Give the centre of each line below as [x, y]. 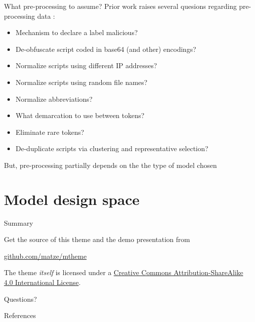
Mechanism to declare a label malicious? [77, 32]
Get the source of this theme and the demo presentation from [97, 239]
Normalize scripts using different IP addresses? [86, 65]
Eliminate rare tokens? [50, 132]
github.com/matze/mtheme [45, 256]
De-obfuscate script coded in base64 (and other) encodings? [106, 49]
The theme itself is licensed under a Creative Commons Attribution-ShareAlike [124, 272]
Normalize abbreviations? [54, 99]
